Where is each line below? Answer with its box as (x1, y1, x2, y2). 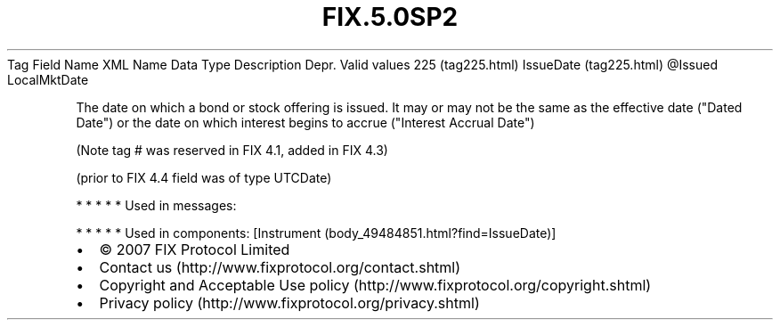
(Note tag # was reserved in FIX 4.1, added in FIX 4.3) (76, 142, 388, 158)
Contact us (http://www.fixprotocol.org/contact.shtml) (99, 258, 461, 276)
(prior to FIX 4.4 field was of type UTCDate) (76, 169, 332, 185)
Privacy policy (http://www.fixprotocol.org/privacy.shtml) (99, 293, 480, 312)
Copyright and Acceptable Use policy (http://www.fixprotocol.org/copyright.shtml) (99, 275, 652, 294)
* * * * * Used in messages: (76, 197, 237, 213)
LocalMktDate (7, 71, 89, 87)
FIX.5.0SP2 (321, 2, 459, 32)
